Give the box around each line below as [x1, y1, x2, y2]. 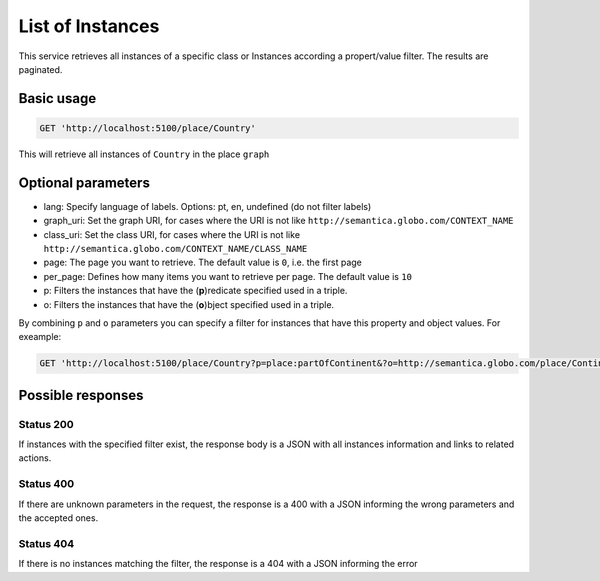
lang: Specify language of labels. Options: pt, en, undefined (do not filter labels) [43, 200, 372, 212]
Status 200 [18, 417, 74, 431]
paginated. [18, 63, 63, 75]
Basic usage [18, 90, 97, 107]
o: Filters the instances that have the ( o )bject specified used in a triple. [43, 298, 335, 310]
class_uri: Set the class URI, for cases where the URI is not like [43, 228, 300, 240]
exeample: [18, 331, 62, 343]
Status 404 [18, 536, 75, 550]
